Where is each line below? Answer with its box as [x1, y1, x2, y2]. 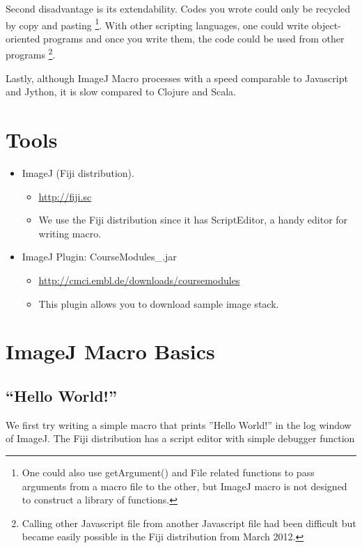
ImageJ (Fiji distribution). [22, 166, 134, 180]
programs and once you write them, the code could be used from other [43, 31, 345, 45]
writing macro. [38, 226, 102, 240]
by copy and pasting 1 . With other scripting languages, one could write [6, 15, 309, 32]
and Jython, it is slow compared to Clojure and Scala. [6, 84, 237, 99]
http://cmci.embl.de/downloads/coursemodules [38, 272, 240, 287]
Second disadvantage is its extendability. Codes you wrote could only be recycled [6, 1, 351, 15]
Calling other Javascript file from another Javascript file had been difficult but [22, 515, 356, 530]
